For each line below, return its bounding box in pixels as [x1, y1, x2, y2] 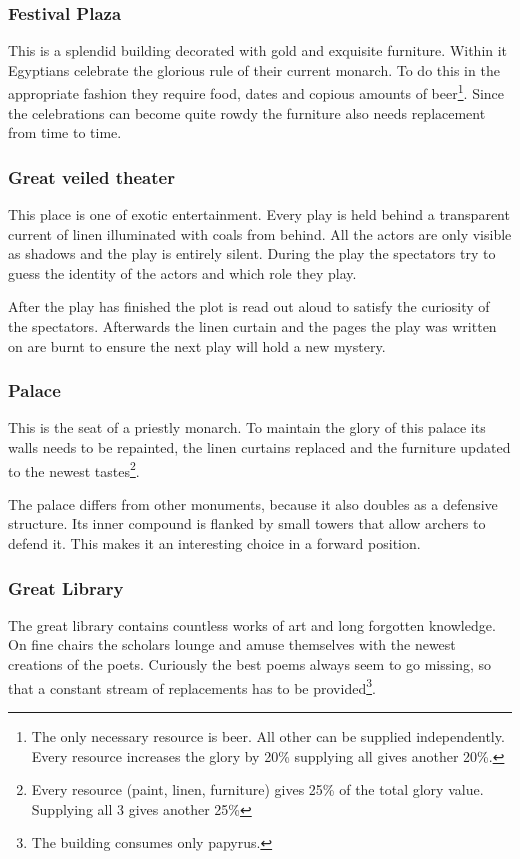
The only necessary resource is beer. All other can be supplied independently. [31, 725, 505, 746]
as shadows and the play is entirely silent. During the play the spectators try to [8, 243, 496, 264]
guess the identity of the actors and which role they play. [8, 262, 357, 283]
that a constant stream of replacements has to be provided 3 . [8, 674, 376, 698]
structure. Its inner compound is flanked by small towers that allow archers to [8, 513, 486, 534]
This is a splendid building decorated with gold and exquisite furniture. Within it [8, 40, 508, 61]
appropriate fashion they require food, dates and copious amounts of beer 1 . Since [8, 80, 505, 104]
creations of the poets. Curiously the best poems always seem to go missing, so [8, 654, 491, 675]
